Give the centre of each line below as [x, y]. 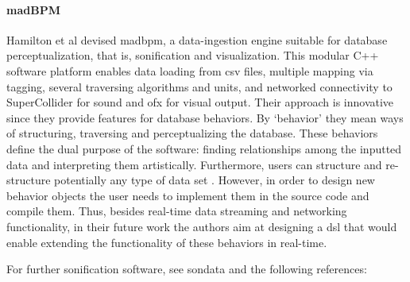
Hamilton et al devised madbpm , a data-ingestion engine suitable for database [197, 39]
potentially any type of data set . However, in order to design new [215, 180]
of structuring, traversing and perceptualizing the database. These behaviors [192, 133]
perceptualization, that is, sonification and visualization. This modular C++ [193, 55]
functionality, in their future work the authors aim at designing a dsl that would [202, 226]
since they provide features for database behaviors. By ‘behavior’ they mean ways [205, 117]
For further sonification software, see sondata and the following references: [187, 269]
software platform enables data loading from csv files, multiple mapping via [190, 70]
